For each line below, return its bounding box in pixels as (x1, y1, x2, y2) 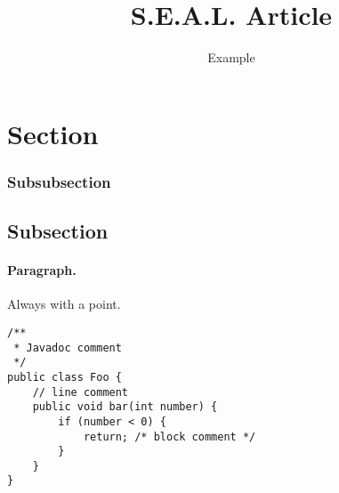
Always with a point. (7, 295, 121, 313)
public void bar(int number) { (32, 400, 218, 414)
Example (207, 48, 255, 67)
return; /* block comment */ (83, 430, 256, 443)
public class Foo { (7, 370, 122, 384)
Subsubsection (7, 170, 111, 192)
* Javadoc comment (13, 341, 122, 354)
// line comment (32, 385, 129, 399)
